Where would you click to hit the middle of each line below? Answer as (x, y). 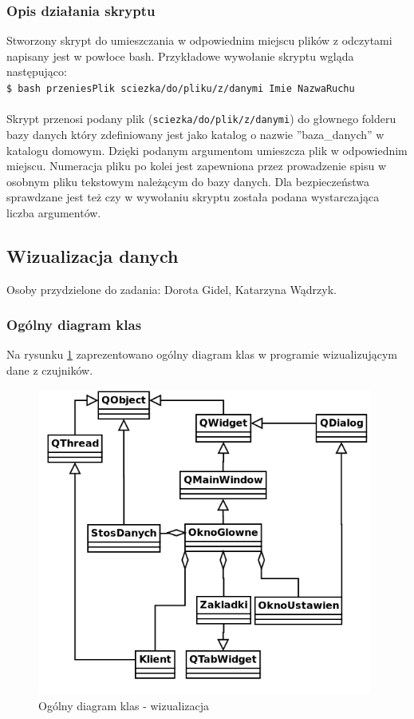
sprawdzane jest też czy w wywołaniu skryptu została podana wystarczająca (193, 197)
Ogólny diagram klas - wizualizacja (124, 705)
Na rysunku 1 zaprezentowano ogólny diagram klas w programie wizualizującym (202, 354)
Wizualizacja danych (93, 255)
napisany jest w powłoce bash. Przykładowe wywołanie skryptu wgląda (180, 56)
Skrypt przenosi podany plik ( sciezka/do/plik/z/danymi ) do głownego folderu (201, 119)
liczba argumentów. (54, 212)
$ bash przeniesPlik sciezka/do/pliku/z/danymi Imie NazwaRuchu (181, 89)
